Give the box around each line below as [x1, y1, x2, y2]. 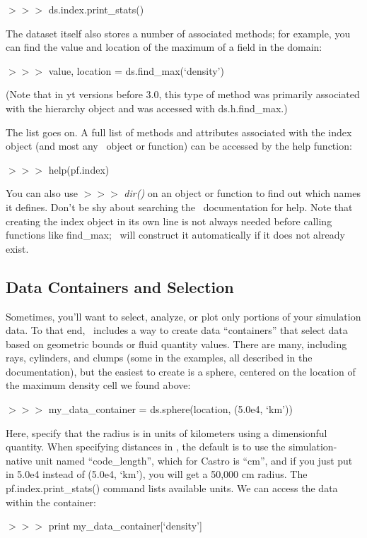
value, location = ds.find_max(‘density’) [48, 63, 224, 78]
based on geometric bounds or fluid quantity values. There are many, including [6, 336, 347, 351]
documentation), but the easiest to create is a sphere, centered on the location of [6, 364, 356, 378]
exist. [6, 241, 29, 256]
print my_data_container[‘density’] [48, 518, 202, 533]
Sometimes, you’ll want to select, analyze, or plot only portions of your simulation [6, 309, 361, 323]
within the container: [6, 494, 97, 509]
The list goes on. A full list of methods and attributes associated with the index [6, 124, 352, 139]
